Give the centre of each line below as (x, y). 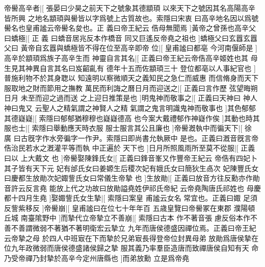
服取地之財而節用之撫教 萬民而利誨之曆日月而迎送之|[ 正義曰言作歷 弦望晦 (127, 88)
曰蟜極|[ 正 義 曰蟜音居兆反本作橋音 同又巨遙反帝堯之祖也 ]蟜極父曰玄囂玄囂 (131, 38)
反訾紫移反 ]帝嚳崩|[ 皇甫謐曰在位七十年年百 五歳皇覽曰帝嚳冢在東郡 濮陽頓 (130, 208)
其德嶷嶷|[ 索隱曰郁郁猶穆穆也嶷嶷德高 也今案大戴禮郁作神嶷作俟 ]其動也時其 (132, 118)
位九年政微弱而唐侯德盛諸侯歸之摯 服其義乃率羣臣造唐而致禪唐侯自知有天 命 (131, 248)
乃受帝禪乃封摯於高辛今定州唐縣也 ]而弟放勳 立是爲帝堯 (97, 258)
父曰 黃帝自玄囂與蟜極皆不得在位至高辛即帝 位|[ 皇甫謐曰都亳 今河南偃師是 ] (131, 48)
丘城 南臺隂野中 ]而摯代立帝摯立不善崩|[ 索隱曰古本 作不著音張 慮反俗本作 (127, 218)
